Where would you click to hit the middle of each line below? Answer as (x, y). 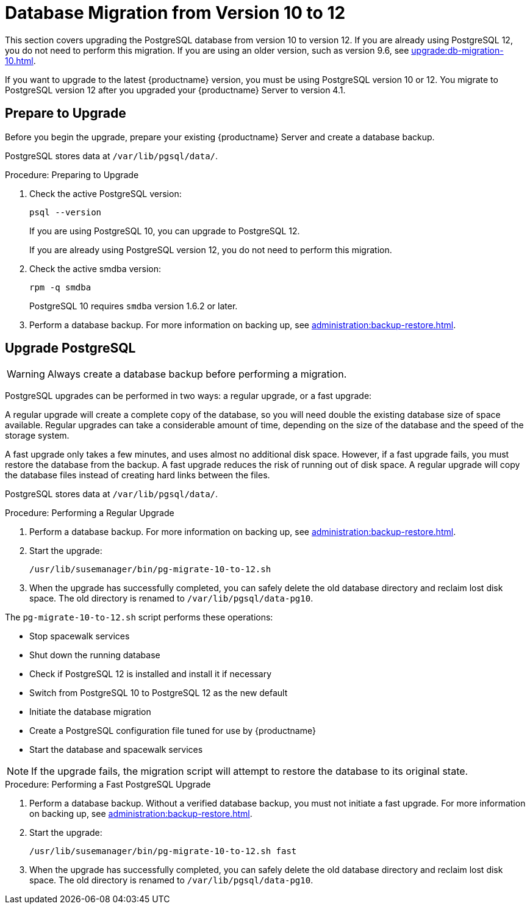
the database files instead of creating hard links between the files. (138, 475)
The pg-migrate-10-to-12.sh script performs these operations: (139, 617)
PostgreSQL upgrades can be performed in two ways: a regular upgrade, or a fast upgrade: (188, 396)
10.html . (20, 60)
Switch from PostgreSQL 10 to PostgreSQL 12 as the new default (159, 693)
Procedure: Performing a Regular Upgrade (90, 513)
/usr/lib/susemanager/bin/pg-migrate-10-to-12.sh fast (163, 851)
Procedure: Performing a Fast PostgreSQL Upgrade (108, 785)
